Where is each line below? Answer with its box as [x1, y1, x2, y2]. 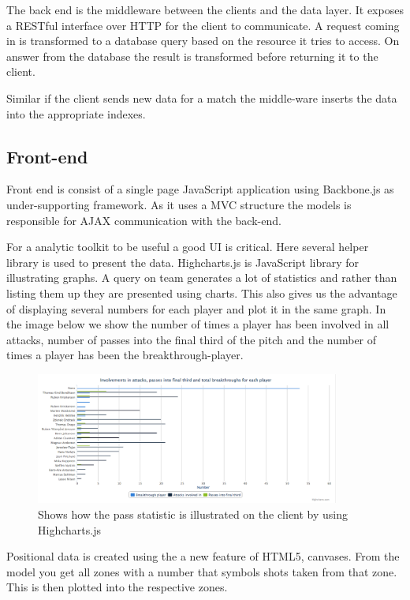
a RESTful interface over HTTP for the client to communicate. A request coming [6, 17, 400, 33]
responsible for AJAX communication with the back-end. [6, 212, 281, 228]
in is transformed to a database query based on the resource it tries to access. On [6, 32, 400, 49]
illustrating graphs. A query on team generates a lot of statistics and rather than [6, 269, 397, 286]
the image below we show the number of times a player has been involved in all [6, 316, 389, 332]
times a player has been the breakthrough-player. [6, 347, 244, 363]
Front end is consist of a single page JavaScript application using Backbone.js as [6, 181, 394, 197]
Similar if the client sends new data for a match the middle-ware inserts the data [6, 89, 397, 106]
